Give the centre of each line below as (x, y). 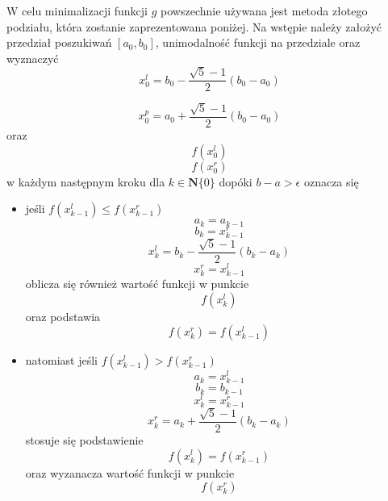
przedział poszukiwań (59, 42)
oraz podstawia (63, 316)
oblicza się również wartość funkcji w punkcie (137, 284)
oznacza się (331, 181)
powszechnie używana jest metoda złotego (264, 10)
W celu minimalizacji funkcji (77, 10)
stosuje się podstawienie (84, 439)
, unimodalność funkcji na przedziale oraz (258, 42)
